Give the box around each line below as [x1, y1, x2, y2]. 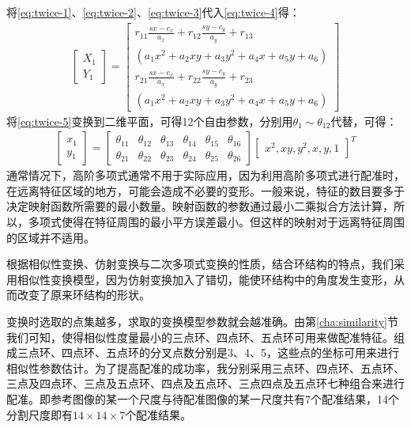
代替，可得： [330, 112, 398, 129]
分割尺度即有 [6, 406, 73, 422]
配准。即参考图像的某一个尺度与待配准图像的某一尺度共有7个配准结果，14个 [6, 391, 399, 407]
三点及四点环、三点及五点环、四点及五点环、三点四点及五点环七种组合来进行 [6, 375, 405, 392]
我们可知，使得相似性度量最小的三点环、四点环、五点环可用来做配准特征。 [6, 328, 394, 345]
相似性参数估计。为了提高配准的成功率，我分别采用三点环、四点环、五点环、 [6, 359, 405, 376]
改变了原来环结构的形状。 [17, 286, 150, 303]
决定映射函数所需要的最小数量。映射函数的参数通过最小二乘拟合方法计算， [6, 198, 394, 214]
